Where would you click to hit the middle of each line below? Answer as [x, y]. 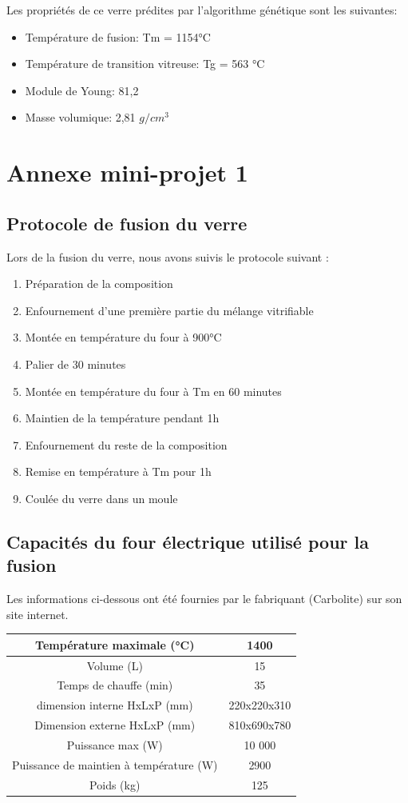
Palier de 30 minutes [75, 364]
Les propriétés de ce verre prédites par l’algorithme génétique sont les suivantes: [202, 10]
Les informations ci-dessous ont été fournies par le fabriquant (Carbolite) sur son [204, 599]
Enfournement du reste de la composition [126, 444]
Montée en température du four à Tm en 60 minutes [153, 391]
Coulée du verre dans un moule [101, 498]
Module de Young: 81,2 [82, 90]
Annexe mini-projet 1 [127, 172]
